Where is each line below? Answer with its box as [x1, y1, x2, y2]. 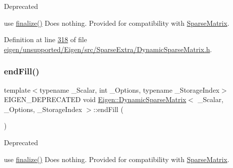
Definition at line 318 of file [4, 34, 87, 45]
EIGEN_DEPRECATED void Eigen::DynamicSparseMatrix [4, 94, 187, 105]
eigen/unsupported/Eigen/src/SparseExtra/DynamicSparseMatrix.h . [4, 44, 212, 54]
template [4, 84, 31, 95]
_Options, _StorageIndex [4, 104, 82, 114]
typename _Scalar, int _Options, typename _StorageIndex [39, 84, 220, 95]
